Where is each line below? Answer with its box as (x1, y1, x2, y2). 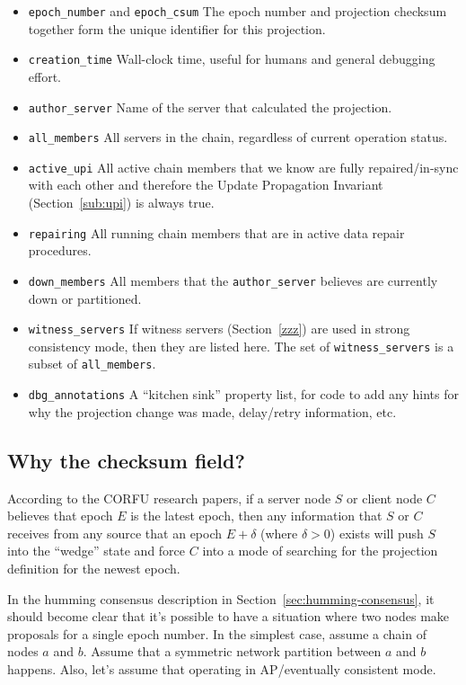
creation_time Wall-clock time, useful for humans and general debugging (28, 49, 435, 68)
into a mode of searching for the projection (202, 541, 438, 560)
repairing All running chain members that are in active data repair (28, 223, 405, 242)
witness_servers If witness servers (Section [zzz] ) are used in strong (28, 319, 410, 338)
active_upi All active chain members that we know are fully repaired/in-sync (28, 157, 459, 176)
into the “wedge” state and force (7, 541, 186, 560)
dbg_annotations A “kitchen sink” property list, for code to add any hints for (28, 385, 459, 404)
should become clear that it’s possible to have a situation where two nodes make (7, 607, 450, 626)
